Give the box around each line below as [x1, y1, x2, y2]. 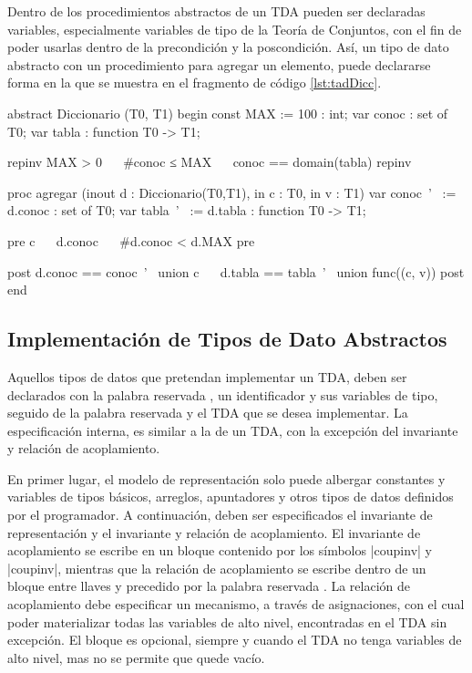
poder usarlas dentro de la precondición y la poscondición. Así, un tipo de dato [7, 37, 449, 57]
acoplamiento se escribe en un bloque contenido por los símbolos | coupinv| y [7, 541, 432, 560]
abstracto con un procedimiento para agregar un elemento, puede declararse [7, 55, 431, 74]
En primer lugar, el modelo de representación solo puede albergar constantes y [7, 469, 446, 488]
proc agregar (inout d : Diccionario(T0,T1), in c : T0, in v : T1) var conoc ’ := [7, 182, 457, 202]
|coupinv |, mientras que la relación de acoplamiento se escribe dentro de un [7, 558, 426, 577]
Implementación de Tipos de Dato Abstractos [7, 325, 447, 353]
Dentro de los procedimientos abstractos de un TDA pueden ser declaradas [7, 2, 426, 20]
